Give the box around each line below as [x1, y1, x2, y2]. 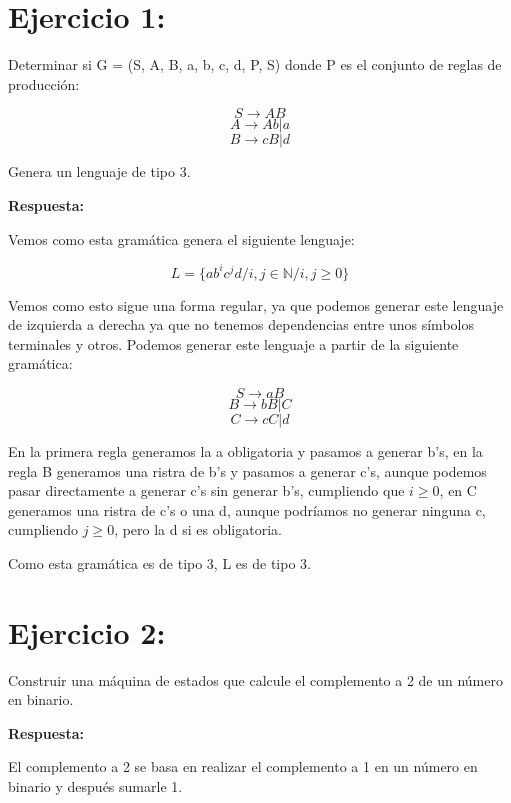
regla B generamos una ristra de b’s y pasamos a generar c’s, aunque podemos [8, 460, 487, 481]
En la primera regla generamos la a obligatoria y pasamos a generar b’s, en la [8, 440, 483, 461]
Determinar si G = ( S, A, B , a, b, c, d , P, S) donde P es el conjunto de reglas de [8, 54, 502, 75]
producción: [8, 73, 80, 94]
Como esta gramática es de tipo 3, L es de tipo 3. [8, 552, 311, 573]
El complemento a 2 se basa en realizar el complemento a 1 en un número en [8, 756, 478, 777]
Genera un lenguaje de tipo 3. [8, 161, 191, 182]
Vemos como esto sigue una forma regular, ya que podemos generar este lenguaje [8, 294, 504, 315]
